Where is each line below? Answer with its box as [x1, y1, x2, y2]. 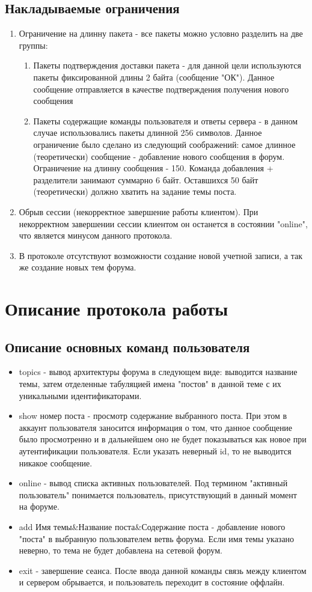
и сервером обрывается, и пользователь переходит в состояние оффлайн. [19, 576, 285, 588]
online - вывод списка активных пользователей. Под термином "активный [19, 477, 288, 489]
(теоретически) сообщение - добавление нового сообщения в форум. [33, 150, 285, 162]
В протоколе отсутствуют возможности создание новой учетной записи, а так [19, 249, 302, 261]
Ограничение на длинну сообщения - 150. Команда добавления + [33, 162, 274, 174]
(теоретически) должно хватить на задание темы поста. [33, 185, 237, 198]
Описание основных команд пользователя [5, 337, 250, 356]
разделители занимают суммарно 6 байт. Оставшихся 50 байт [33, 173, 258, 186]
